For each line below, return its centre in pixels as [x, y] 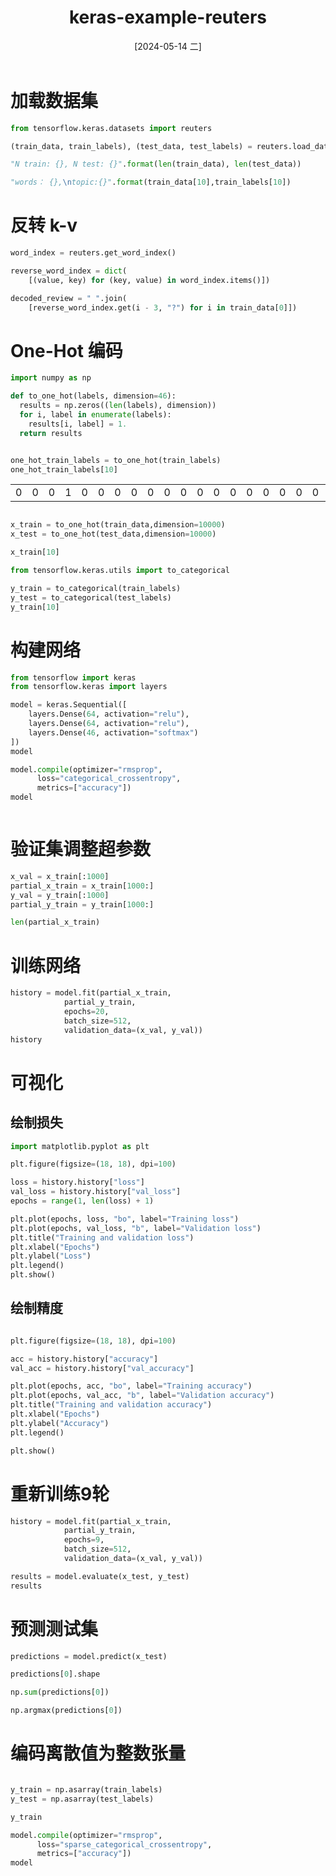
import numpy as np [51, 378]
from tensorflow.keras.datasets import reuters [111, 128]
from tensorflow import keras [73, 677]
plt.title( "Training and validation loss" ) [102, 1237]
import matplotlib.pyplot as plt [80, 1146]
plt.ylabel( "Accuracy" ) [60, 1423]
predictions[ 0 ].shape [55, 1674]
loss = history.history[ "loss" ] [77, 1182]
